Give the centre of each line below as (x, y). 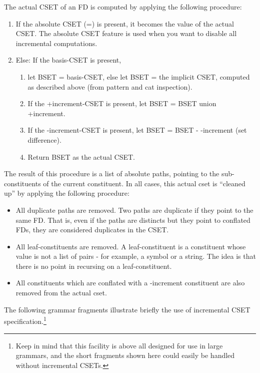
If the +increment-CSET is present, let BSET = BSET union (122, 103)
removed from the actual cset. (61, 293)
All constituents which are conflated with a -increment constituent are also (130, 283)
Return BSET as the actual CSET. (81, 156)
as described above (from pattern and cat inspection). (110, 86)
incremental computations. (56, 43)
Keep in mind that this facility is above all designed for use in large (119, 345)
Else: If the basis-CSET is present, (68, 60)
